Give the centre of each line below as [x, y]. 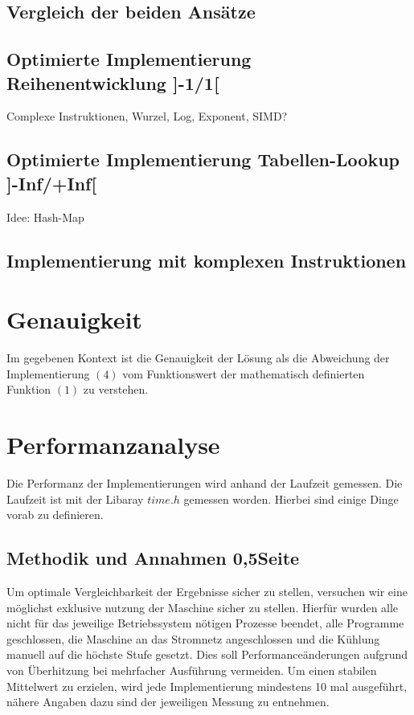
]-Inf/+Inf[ [52, 183]
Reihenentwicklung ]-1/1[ [113, 82]
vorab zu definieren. [55, 515]
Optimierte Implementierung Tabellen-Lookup [203, 159]
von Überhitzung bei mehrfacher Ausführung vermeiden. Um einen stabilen [192, 670]
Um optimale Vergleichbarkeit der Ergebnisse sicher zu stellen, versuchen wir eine [207, 591]
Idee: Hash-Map [45, 217]
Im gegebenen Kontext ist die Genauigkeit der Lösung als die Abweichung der [198, 358]
